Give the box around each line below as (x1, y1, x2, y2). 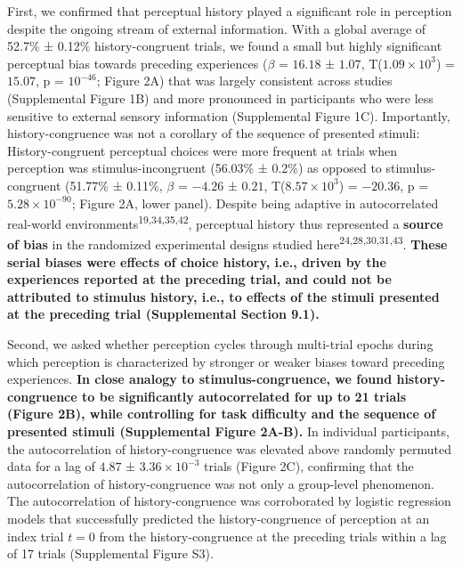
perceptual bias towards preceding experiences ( (7, 53, 268, 72)
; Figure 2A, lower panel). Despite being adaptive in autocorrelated (71, 193, 439, 212)
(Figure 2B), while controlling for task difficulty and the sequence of (7, 404, 436, 423)
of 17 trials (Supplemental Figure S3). (7, 544, 214, 563)
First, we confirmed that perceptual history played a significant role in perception (7, 2, 452, 20)
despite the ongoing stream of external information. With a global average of (7, 19, 426, 37)
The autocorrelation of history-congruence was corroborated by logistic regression (7, 492, 451, 510)
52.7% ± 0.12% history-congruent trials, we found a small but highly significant (7, 37, 442, 55)
